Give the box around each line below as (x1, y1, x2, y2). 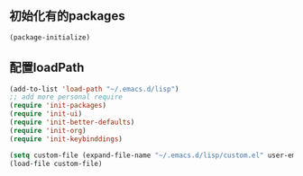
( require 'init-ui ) (9, 110, 83, 119)
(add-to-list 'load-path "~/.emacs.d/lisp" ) (9, 84, 179, 93)
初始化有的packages (9, 8, 125, 24)
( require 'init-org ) (9, 126, 87, 135)
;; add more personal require (9, 92, 124, 101)
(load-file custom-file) (9, 159, 103, 168)
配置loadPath (9, 60, 85, 75)
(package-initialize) (9, 32, 91, 42)
